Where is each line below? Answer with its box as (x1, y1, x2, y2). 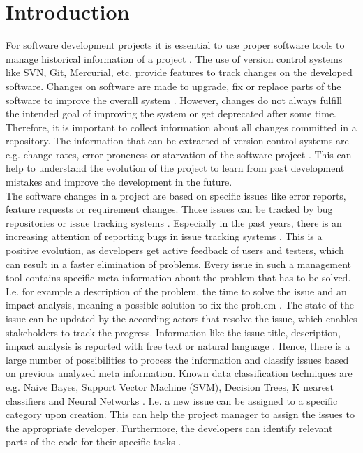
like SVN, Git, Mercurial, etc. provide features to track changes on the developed (6, 65, 353, 80)
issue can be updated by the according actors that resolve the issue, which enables (6, 311, 357, 325)
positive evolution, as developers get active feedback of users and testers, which (6, 243, 344, 258)
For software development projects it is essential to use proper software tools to (6, 38, 345, 52)
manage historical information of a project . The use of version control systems (6, 51, 343, 66)
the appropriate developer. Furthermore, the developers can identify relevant (6, 420, 333, 435)
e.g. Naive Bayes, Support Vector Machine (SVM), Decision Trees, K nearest (6, 379, 334, 394)
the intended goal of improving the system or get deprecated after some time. (6, 106, 337, 121)
